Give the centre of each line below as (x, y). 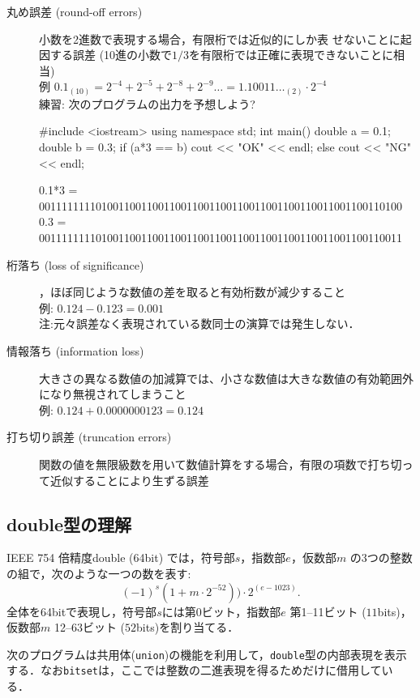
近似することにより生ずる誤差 (129, 480)
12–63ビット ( (90, 627)
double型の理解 (69, 523)
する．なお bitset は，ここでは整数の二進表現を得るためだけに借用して (194, 670)
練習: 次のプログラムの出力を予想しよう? (147, 103)
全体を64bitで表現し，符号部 (82, 611)
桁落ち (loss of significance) (75, 264)
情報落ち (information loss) (75, 351)
